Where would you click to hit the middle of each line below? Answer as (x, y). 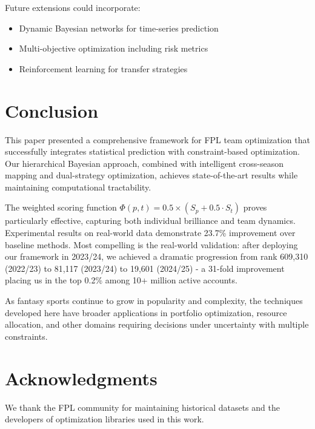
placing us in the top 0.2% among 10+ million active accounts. (121, 280)
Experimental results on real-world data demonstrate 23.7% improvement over (150, 233)
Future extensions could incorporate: (73, 7)
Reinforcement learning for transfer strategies (103, 68)
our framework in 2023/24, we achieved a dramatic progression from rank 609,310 (157, 256)
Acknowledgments (81, 378)
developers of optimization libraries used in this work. (104, 419)
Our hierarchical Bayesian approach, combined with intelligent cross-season (144, 163)
